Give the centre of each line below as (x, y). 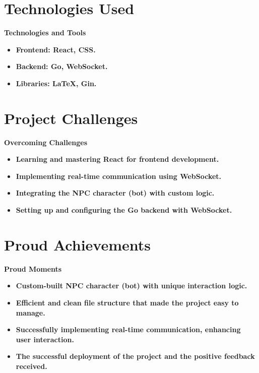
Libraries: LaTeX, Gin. (56, 83)
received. (31, 366)
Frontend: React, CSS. (56, 49)
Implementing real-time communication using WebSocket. (119, 176)
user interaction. (45, 339)
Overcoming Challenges (46, 142)
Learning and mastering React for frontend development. (117, 159)
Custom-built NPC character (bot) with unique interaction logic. (132, 286)
